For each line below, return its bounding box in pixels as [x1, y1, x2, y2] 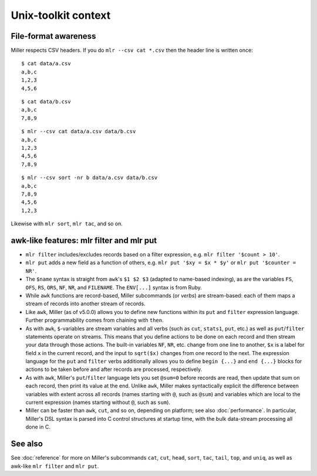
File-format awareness [11, 31, 96, 41]
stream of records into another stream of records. [25, 300, 146, 308]
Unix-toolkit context [11, 9, 111, 22]
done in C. [25, 423, 51, 431]
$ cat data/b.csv [21, 99, 71, 105]
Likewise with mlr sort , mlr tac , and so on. [11, 220, 123, 227]
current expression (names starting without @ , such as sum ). [25, 399, 170, 406]
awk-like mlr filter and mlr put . [11, 463, 99, 470]
